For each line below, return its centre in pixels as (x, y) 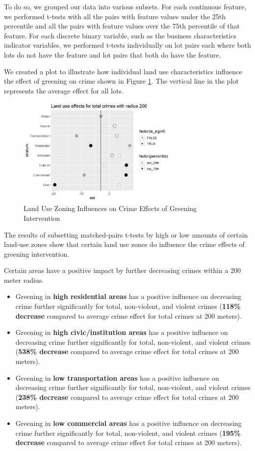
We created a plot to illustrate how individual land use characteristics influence (123, 71)
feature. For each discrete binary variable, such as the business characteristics (120, 35)
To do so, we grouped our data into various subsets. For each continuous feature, (125, 6)
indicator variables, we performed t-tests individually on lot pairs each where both (127, 45)
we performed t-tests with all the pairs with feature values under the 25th (115, 16)
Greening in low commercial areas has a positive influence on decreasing (128, 423)
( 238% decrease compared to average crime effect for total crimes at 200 (127, 397)
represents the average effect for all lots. (64, 90)
